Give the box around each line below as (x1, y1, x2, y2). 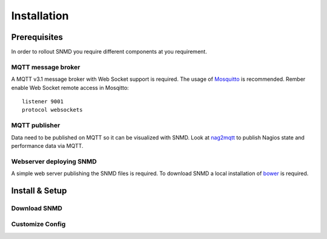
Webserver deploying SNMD (11, 157, 97, 165)
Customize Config (11, 220, 66, 229)
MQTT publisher (11, 121, 61, 130)
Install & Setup (11, 185, 67, 196)
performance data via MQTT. (11, 142, 84, 149)
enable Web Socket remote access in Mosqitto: (11, 84, 130, 91)
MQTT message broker (11, 63, 81, 71)
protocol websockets (22, 106, 83, 113)
